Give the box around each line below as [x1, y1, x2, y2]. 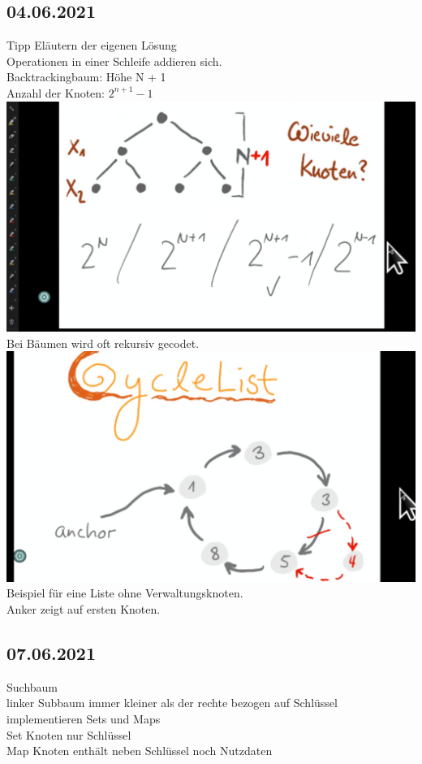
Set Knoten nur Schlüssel [6, 726, 131, 743]
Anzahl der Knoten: [6, 84, 105, 101]
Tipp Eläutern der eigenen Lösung [6, 37, 177, 54]
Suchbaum [6, 678, 58, 695]
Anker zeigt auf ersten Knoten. [6, 600, 161, 617]
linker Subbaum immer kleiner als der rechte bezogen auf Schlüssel [6, 694, 338, 711]
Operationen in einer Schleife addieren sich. [6, 52, 222, 69]
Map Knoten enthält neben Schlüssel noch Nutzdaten [6, 742, 273, 759]
